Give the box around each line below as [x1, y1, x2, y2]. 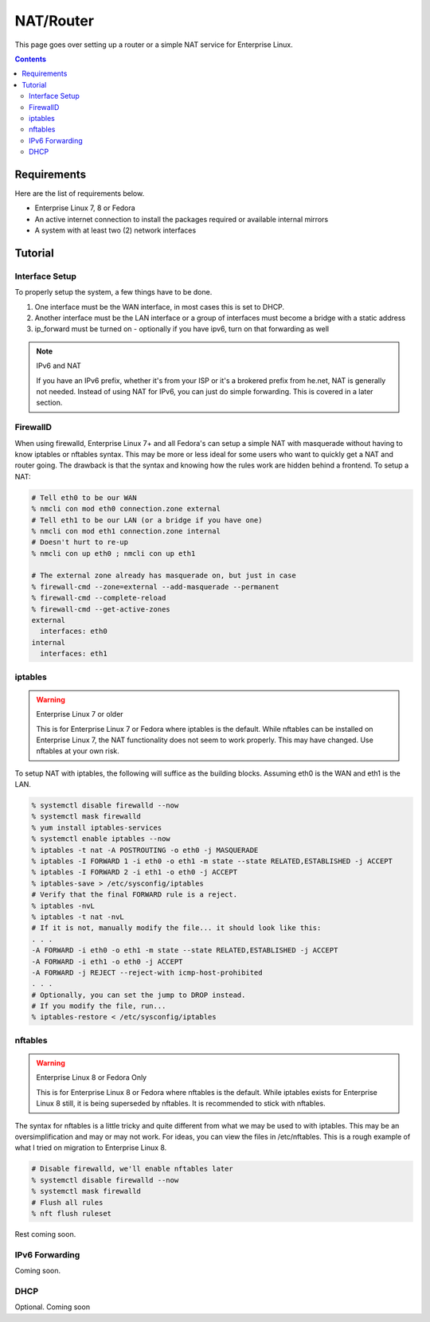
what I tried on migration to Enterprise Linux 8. [14, 1143, 167, 1152]
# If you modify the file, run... [31, 1002, 166, 1011]
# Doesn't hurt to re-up [31, 538, 129, 547]
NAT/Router [14, 12, 95, 29]
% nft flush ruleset [31, 1209, 111, 1218]
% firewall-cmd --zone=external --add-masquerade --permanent [31, 582, 279, 591]
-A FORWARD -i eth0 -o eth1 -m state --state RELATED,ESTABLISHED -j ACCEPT [31, 946, 338, 955]
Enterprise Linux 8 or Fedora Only [36, 1073, 147, 1082]
